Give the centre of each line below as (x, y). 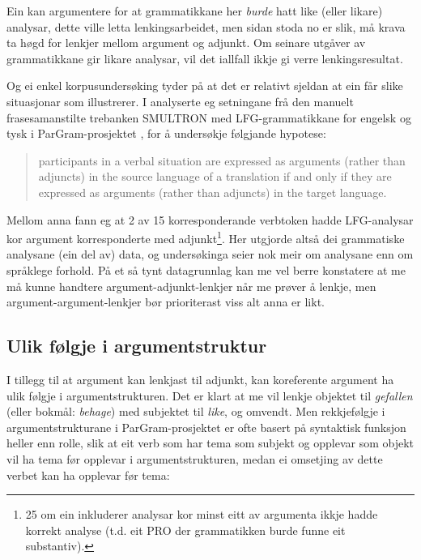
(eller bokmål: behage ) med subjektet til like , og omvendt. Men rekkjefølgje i (196, 411)
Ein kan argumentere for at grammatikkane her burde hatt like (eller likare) (195, 11)
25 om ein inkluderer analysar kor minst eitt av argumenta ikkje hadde (202, 514)
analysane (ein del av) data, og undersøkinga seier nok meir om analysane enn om (210, 254)
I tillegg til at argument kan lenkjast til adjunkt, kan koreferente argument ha (200, 379)
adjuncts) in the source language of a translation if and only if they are (215, 176)
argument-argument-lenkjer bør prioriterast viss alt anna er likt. (166, 302)
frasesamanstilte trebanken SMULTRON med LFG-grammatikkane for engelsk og (209, 117)
